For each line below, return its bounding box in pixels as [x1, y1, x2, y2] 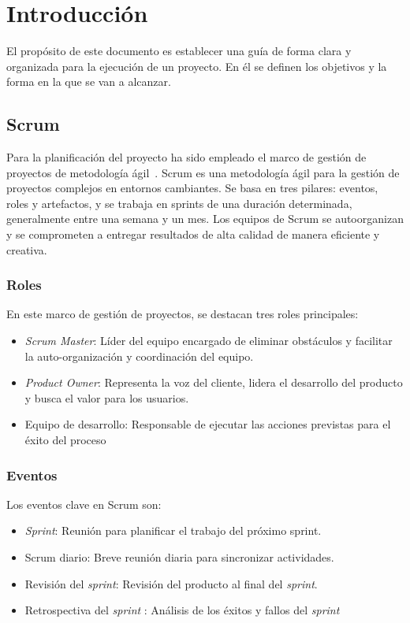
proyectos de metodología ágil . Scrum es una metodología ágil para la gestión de [6, 164, 400, 180]
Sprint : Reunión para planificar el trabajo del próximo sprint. [24, 522, 322, 539]
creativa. [6, 241, 47, 258]
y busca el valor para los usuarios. [24, 389, 189, 406]
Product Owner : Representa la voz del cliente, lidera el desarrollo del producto [24, 374, 403, 391]
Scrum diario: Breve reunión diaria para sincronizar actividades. [24, 549, 334, 566]
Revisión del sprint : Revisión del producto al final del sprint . [24, 575, 318, 591]
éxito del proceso [24, 432, 106, 448]
